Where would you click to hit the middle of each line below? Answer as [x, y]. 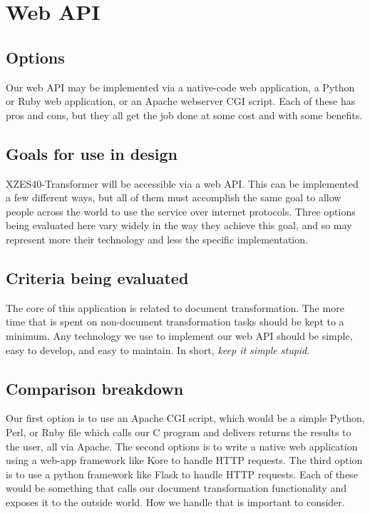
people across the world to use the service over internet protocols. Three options [181, 211]
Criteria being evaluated [97, 277]
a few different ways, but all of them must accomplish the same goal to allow [174, 197]
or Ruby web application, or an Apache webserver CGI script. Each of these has [181, 101]
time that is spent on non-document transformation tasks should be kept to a [175, 322]
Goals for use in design [92, 153]
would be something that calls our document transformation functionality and [176, 488]
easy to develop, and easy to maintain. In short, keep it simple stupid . [158, 349]
